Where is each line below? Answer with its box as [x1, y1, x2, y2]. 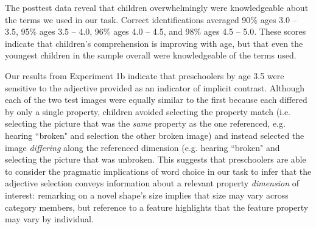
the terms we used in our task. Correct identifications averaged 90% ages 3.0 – [5, 13, 297, 26]
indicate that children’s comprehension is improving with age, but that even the [5, 37, 303, 49]
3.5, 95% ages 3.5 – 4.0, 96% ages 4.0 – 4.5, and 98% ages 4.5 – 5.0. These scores [5, 25, 306, 38]
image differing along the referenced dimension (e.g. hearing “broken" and [5, 141, 280, 153]
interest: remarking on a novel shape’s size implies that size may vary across [5, 188, 289, 201]
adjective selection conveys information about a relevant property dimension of [5, 177, 299, 189]
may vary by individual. [5, 213, 94, 225]
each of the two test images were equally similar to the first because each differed [5, 93, 307, 106]
